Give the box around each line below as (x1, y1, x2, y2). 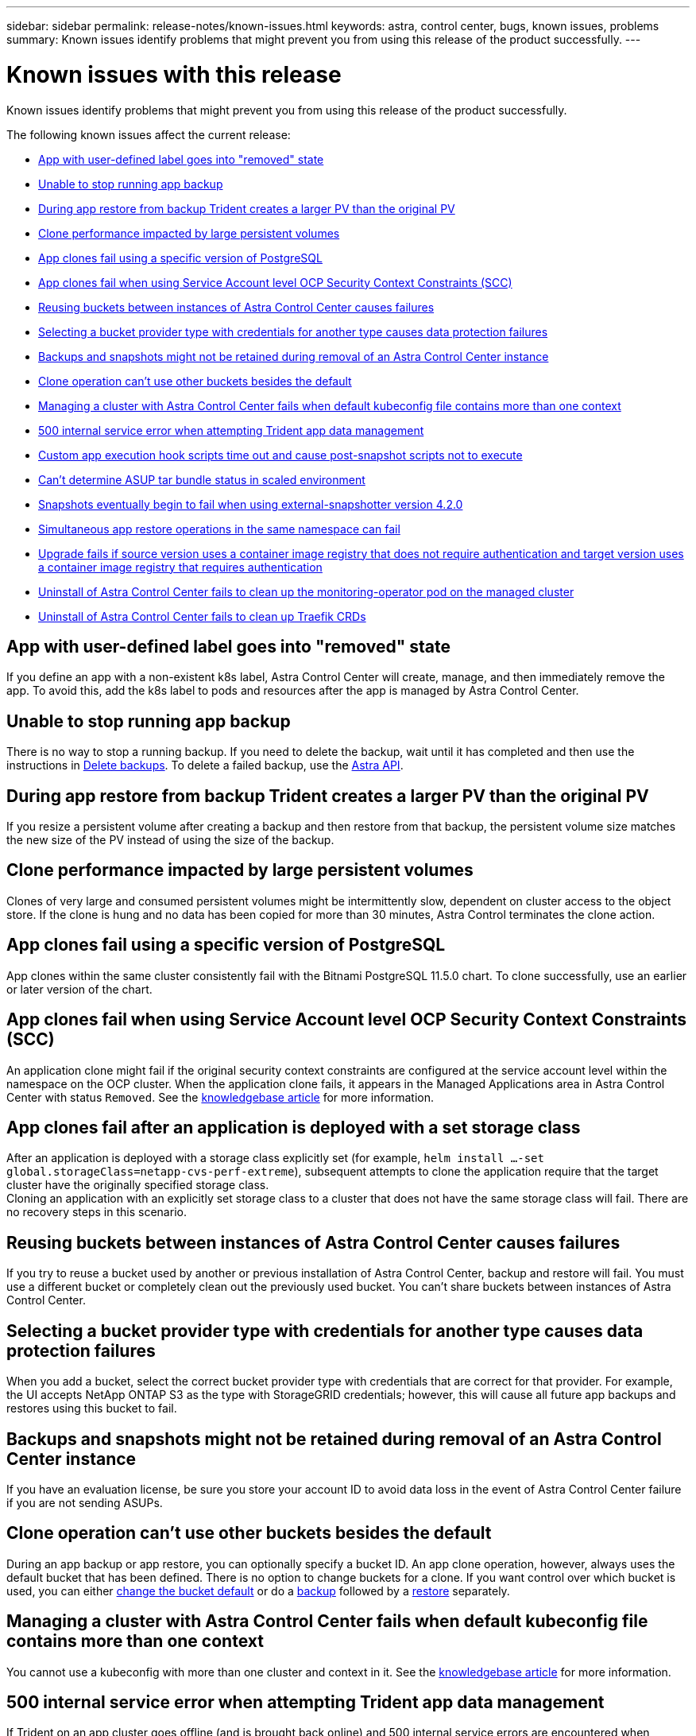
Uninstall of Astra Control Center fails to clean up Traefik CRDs (38, 609, 366, 623)
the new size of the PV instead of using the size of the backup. (6, 833, 334, 847)
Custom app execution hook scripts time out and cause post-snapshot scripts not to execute (38, 448, 523, 462)
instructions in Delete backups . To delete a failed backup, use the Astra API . (6, 758, 404, 773)
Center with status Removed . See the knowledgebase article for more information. (6, 1090, 434, 1104)
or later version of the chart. (6, 982, 153, 996)
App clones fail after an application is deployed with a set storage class (6, 1117, 581, 1137)
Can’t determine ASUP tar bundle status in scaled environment (38, 472, 365, 486)
